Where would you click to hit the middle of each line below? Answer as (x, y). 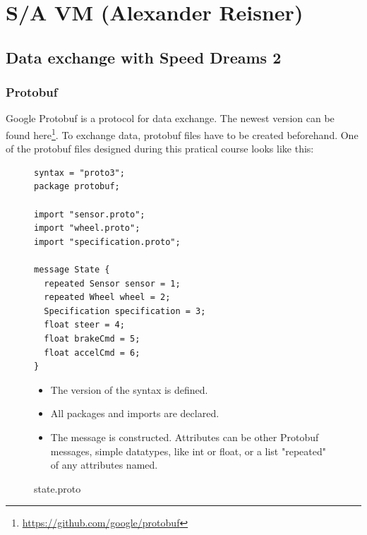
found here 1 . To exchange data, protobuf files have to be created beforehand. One (182, 133)
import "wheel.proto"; (87, 228)
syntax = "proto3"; (79, 173)
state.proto (58, 488)
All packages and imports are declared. (135, 413)
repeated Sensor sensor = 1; (112, 283)
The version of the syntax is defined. (129, 389)
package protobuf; (77, 187)
